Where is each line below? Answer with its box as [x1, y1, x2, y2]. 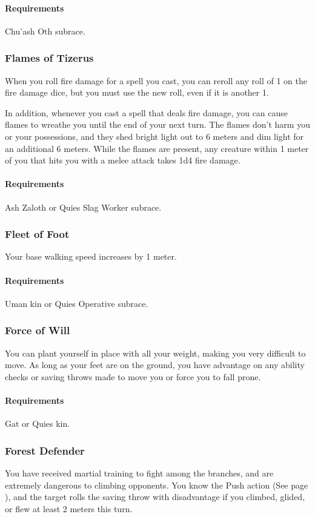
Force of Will [5, 323, 70, 338]
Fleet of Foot [5, 226, 70, 242]
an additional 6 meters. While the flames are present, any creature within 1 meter [5, 142, 309, 154]
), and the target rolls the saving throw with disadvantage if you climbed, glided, [5, 490, 305, 503]
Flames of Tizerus [5, 50, 94, 65]
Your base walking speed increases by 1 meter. [5, 250, 177, 263]
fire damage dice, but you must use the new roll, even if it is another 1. [5, 86, 269, 99]
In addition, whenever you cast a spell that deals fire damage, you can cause [5, 106, 288, 119]
